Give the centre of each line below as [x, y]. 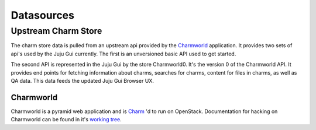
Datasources [42, 15]
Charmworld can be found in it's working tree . [66, 120]
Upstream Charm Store [56, 31]
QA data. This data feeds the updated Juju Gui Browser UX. [83, 80]
